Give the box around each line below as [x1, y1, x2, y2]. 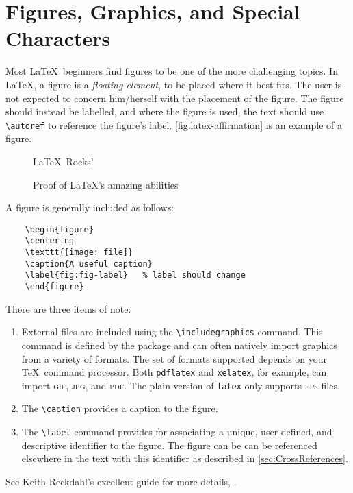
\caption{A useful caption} [25, 258, 153, 269]
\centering [25, 236, 75, 246]
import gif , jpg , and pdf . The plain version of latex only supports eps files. [21, 378, 340, 392]
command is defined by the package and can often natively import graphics [21, 337, 337, 352]
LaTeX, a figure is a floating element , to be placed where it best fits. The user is [5, 77, 342, 91]
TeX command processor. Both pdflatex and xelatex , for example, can [21, 365, 327, 379]
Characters [5, 24, 111, 52]
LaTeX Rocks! [33, 154, 94, 168]
